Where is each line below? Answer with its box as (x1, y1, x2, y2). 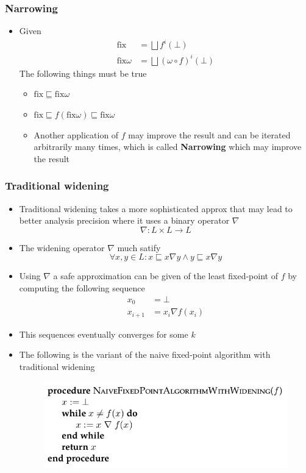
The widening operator (19, 241, 105, 254)
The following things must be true (19, 66, 147, 79)
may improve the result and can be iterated (128, 128, 291, 141)
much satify (117, 241, 161, 254)
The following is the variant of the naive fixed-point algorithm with (19, 348, 271, 361)
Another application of (34, 128, 119, 141)
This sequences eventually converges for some (19, 327, 188, 340)
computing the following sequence (19, 282, 145, 294)
